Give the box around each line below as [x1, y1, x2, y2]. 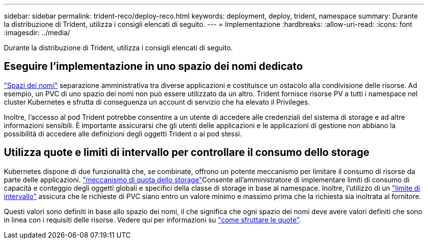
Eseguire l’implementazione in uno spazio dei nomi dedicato [4, 60, 303, 73]
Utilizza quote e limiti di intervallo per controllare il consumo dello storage [4, 146, 370, 159]
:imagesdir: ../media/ [4, 28, 70, 37]
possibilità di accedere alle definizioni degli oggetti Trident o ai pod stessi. [4, 129, 242, 138]
